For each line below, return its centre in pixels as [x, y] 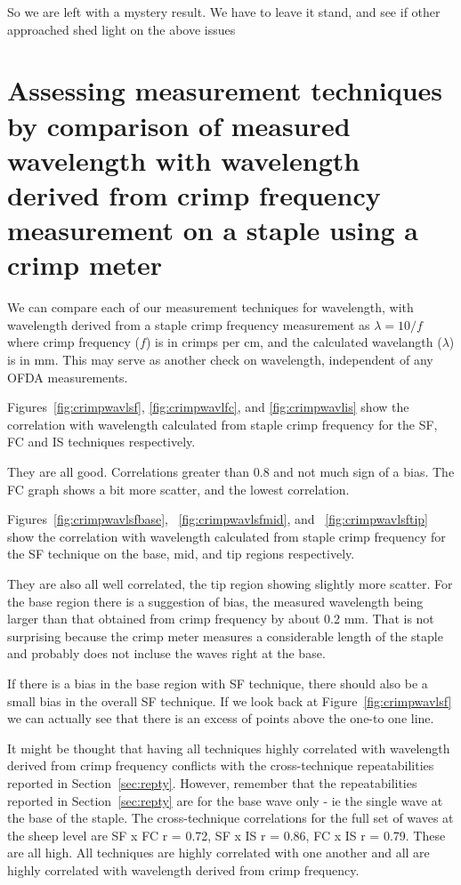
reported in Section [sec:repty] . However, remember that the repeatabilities [212, 782]
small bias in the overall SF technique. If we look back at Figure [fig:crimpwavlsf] [230, 700]
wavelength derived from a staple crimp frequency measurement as [189, 324]
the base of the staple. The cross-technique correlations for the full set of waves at [230, 818]
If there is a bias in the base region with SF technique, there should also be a [218, 683]
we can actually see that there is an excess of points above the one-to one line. [221, 718]
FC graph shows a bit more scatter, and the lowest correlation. [178, 489]
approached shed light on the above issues [121, 29]
